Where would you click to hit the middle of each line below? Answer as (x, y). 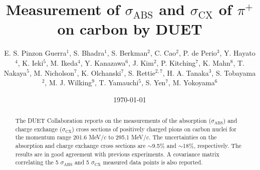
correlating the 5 (37, 162)
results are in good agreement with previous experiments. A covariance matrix (117, 154)
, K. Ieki (31, 62)
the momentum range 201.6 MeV (58, 137)
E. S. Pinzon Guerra (35, 53)
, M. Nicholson (52, 72)
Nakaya (15, 72)
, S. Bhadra (87, 53)
